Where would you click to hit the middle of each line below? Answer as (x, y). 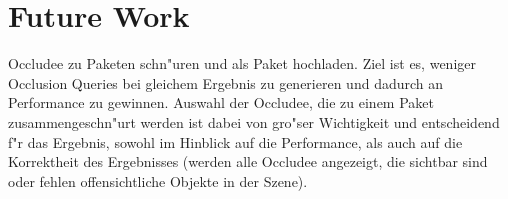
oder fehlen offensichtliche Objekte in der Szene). (158, 180)
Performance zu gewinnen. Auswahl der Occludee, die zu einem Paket (221, 102)
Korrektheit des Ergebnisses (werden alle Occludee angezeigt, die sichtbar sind (248, 161)
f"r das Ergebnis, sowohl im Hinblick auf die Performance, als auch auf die (235, 141)
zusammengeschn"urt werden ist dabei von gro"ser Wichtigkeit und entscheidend (254, 121)
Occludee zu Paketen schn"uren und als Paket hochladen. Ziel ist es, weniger (242, 63)
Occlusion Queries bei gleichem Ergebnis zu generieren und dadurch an (226, 82)
